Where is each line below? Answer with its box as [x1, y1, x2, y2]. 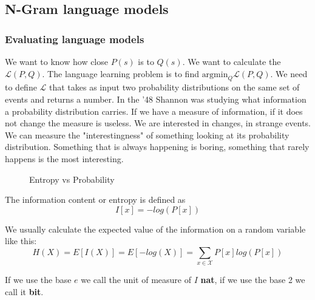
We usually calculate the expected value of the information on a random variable [5, 222, 306, 235]
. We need [270, 67, 308, 80]
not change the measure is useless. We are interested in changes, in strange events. [5, 117, 311, 129]
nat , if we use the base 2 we [200, 273, 305, 286]
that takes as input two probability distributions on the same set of [49, 81, 300, 94]
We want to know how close [5, 55, 108, 67]
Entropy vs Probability [29, 172, 115, 185]
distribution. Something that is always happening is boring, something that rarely [5, 140, 310, 153]
